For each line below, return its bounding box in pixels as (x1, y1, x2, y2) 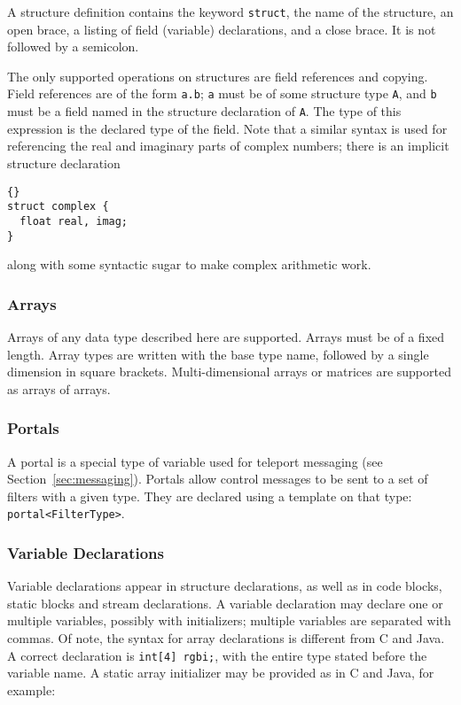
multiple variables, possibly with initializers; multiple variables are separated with (7, 611, 451, 630)
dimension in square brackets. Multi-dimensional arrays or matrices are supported (7, 362, 451, 381)
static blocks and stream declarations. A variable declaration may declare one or (7, 593, 443, 612)
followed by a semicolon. (7, 37, 139, 56)
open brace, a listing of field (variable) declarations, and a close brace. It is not (7, 19, 436, 38)
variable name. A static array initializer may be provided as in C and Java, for (7, 663, 434, 682)
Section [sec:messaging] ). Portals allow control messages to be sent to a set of (7, 469, 428, 488)
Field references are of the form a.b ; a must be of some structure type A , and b (7, 84, 437, 103)
